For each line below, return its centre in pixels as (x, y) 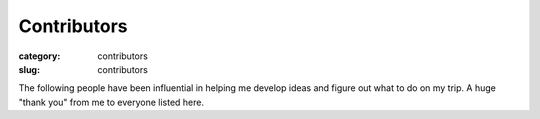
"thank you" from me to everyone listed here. (111, 102)
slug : (29, 69)
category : (39, 56)
